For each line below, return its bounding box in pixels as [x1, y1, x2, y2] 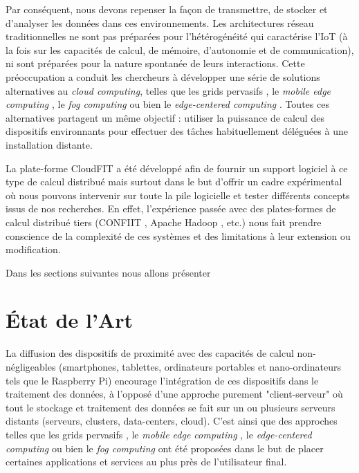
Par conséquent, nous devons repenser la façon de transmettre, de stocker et [6, 2, 328, 16]
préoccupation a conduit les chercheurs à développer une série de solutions [6, 69, 320, 84]
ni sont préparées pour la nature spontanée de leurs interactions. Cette [6, 56, 305, 71]
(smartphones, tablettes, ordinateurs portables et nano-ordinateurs [59, 360, 341, 373]
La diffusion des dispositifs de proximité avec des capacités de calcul [6, 346, 294, 360]
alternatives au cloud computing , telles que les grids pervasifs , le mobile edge [6, 83, 331, 98]
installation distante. [6, 137, 93, 151]
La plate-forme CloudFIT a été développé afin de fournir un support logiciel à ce [6, 160, 348, 175]
